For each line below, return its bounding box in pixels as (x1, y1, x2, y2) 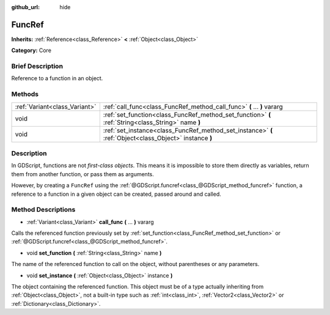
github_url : (11, 4, 40, 10)
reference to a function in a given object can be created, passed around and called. (11, 190, 221, 198)
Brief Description (11, 62, 64, 70)
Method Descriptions (11, 206, 76, 214)
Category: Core (11, 46, 52, 54)
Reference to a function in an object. (11, 75, 103, 82)
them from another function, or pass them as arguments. (11, 170, 154, 177)
